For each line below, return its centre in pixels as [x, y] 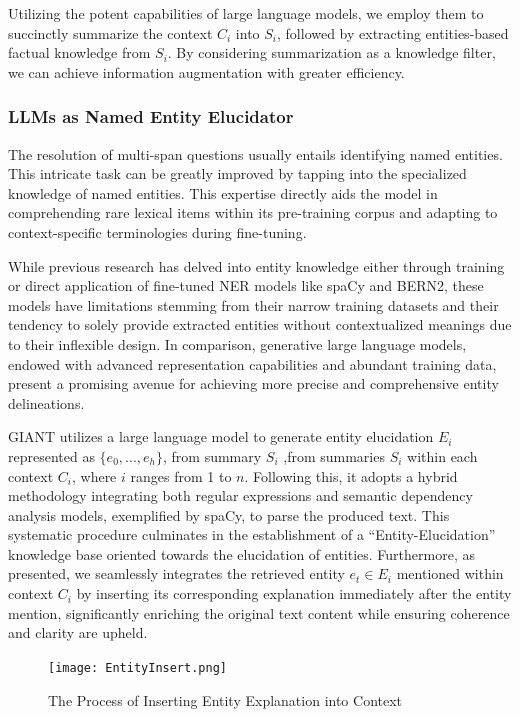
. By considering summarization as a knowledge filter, [331, 52]
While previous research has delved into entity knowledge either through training [256, 265]
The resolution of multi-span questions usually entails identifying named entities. [255, 153]
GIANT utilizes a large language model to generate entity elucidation [221, 436]
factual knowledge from [79, 52]
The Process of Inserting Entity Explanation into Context [225, 699]
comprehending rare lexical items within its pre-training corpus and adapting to [253, 212]
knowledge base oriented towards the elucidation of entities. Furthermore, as [241, 553]
